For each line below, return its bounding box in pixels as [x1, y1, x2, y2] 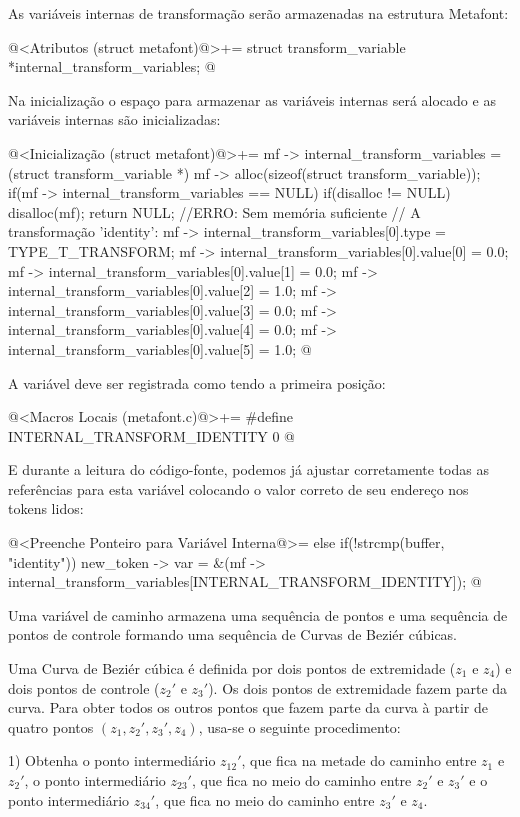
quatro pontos [8, 716, 94, 737]
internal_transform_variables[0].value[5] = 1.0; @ [8, 338, 312, 359]
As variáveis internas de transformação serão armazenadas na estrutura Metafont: [8, 3, 509, 23]
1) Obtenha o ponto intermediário [8, 750, 216, 771]
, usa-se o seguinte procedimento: [198, 716, 401, 737]
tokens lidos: [8, 498, 84, 519]
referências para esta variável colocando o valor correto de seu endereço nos [8, 478, 469, 499]
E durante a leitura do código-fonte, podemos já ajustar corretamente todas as [8, 459, 489, 480]
